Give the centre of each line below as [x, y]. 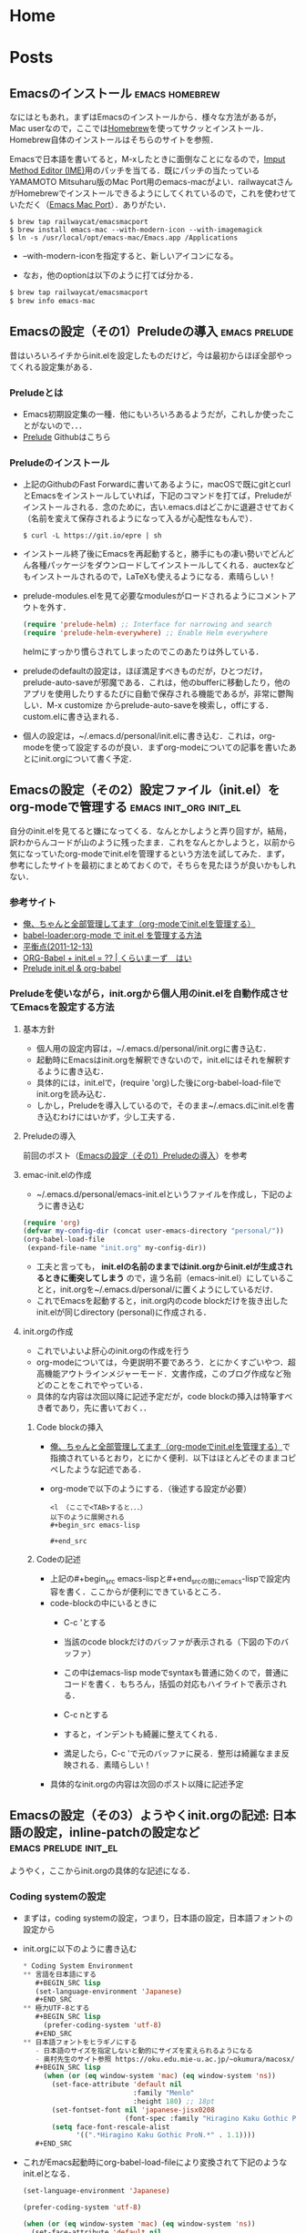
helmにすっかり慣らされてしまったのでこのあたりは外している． [143, 651]
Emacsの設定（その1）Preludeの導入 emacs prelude [152, 332]
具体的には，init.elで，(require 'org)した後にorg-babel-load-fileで [159, 1082]
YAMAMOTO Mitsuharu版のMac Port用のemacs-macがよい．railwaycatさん [151, 182]
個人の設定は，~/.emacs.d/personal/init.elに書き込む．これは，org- [149, 736]
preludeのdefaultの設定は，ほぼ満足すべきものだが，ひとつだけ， [145, 671]
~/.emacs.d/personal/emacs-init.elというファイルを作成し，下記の [161, 1193]
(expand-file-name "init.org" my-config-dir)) [117, 1248]
